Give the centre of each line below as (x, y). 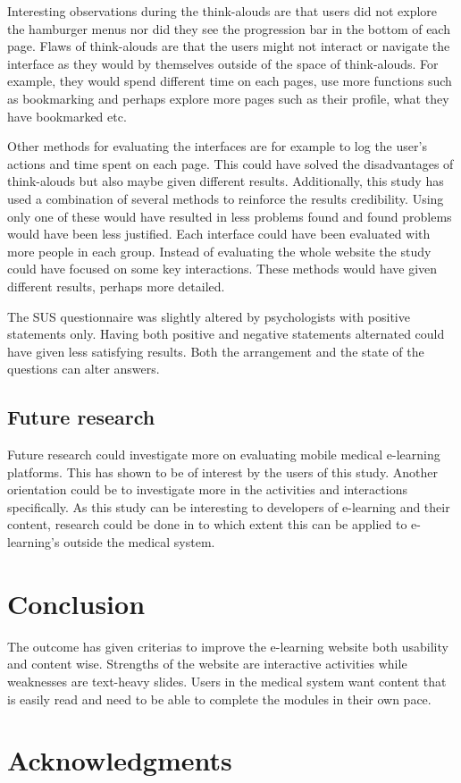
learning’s (34, 542)
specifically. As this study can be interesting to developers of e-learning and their (229, 506)
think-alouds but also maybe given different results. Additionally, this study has (226, 181)
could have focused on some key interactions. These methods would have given (222, 269)
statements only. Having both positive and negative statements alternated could (226, 334)
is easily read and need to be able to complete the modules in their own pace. (219, 699)
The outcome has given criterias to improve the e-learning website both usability (228, 646)
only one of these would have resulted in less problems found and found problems (230, 216)
